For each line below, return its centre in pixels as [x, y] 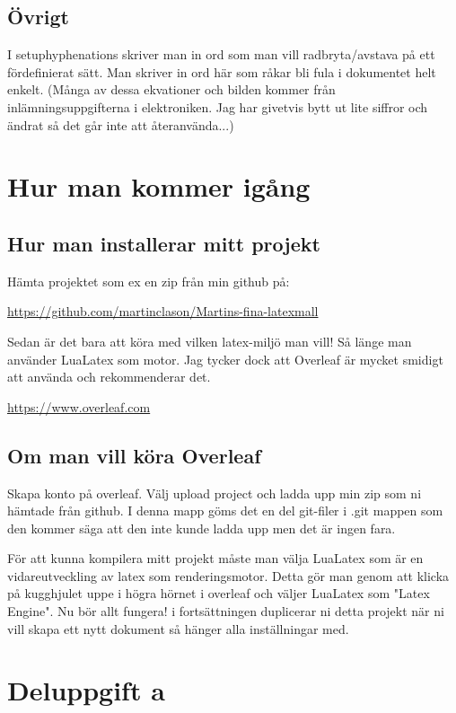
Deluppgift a [86, 690]
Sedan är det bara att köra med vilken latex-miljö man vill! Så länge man [210, 341]
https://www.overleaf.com [79, 406]
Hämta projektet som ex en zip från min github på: [149, 281]
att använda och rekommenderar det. [109, 377]
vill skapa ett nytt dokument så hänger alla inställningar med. [178, 628]
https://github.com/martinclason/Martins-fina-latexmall [163, 311]
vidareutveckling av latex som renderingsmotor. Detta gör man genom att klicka [228, 575]
